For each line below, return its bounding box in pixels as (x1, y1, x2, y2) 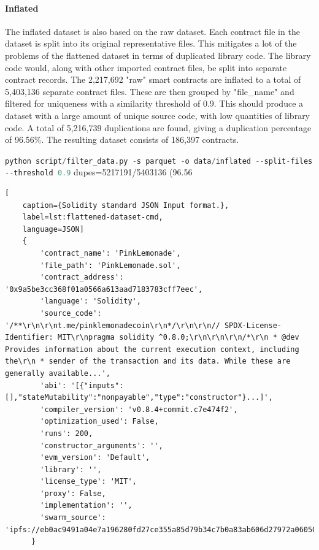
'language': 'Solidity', (40, 297, 141, 306)
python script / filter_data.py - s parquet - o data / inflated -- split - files (5, 156, 313, 166)
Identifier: (5, 333, 53, 342)
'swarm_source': (40, 513, 106, 522)
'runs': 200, (40, 429, 93, 438)
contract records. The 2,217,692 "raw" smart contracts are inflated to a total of (5, 73, 301, 86)
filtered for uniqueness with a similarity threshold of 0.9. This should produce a (5, 97, 304, 110)
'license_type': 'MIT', (40, 477, 137, 486)
